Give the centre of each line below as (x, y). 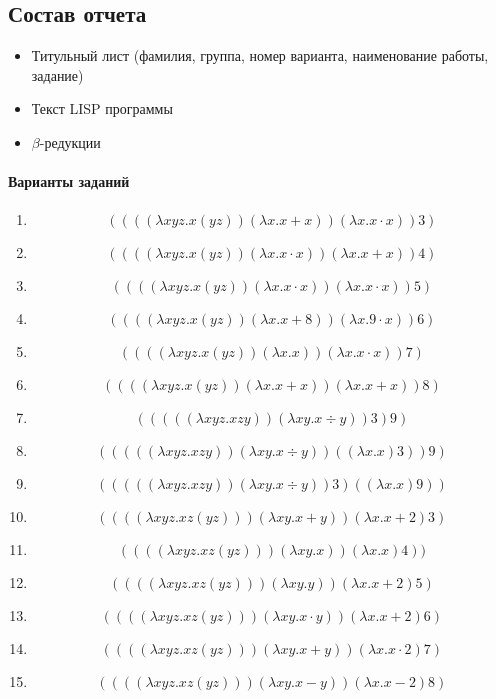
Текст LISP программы (102, 108)
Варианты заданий (69, 181)
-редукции (70, 141)
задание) (57, 74)
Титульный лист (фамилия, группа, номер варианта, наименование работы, (260, 55)
